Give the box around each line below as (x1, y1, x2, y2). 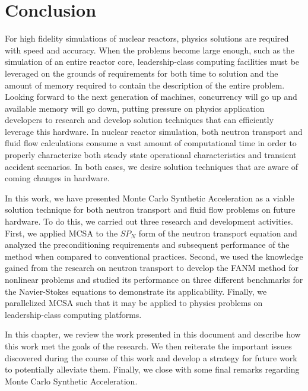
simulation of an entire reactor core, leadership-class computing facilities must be (5, 55, 300, 68)
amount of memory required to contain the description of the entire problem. (5, 78, 285, 91)
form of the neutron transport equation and (138, 226, 297, 239)
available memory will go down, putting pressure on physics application (5, 102, 265, 114)
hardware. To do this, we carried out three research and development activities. (5, 215, 293, 228)
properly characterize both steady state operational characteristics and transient (5, 149, 297, 161)
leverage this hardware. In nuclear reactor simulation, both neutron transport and (5, 125, 303, 137)
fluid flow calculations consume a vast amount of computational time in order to (5, 137, 297, 149)
